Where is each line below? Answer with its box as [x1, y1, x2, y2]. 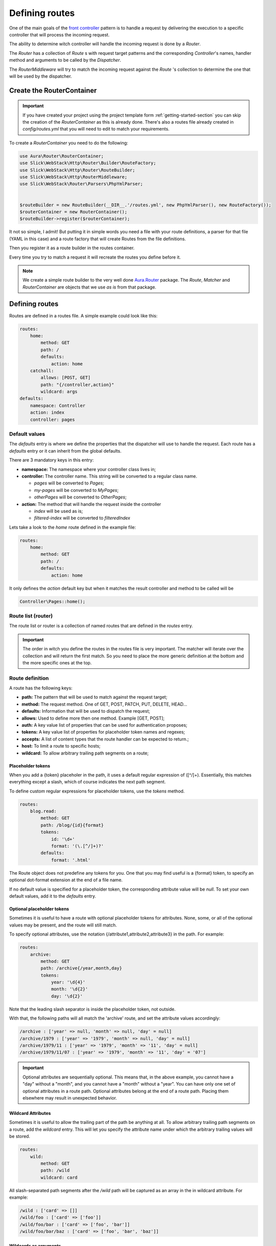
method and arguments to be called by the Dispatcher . [9, 57, 121, 63]
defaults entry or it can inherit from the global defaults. [9, 448, 122, 454]
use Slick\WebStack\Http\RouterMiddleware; [19, 174, 128, 180]
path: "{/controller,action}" [40, 382, 114, 387]
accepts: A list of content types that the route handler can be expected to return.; [21, 736, 189, 742]
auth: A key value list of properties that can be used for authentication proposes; [21, 722, 187, 728]
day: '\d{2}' [51, 993, 83, 999]
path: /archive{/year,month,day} [40, 965, 122, 971]
